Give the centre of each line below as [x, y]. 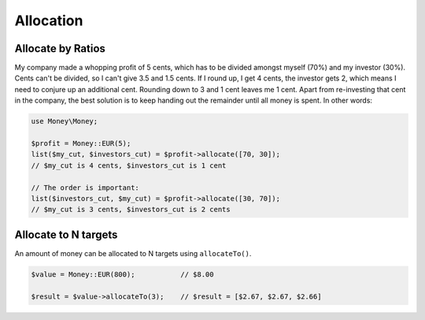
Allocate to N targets [66, 234]
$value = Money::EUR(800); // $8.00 [122, 274]
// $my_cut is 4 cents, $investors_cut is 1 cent [129, 165]
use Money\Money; [65, 121]
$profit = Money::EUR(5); [81, 143]
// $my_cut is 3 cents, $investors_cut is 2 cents [131, 210]
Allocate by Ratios [60, 48]
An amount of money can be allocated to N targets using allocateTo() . [133, 253]
